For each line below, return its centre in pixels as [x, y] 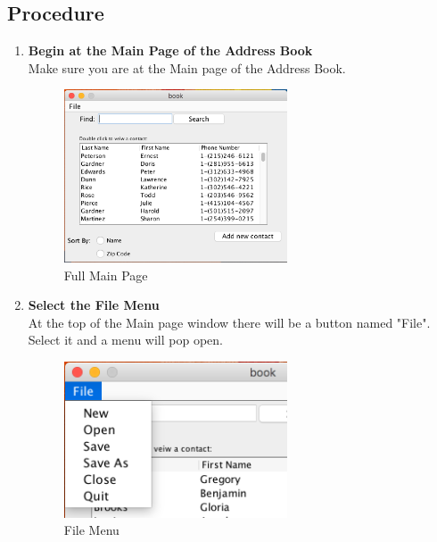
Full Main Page [106, 275]
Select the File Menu [94, 305]
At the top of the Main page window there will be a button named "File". [229, 322]
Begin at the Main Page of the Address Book [170, 50]
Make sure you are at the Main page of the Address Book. [187, 67]
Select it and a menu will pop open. [125, 340]
